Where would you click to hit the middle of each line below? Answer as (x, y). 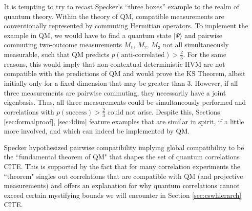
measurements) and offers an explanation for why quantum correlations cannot (122, 185)
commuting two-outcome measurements (63, 45)
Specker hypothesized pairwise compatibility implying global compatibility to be (124, 147)
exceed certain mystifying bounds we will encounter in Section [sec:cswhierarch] (123, 195)
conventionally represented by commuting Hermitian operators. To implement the (126, 26)
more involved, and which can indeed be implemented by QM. (97, 131)
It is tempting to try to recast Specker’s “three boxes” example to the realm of (122, 6)
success (76, 112)
